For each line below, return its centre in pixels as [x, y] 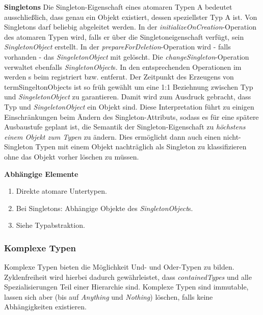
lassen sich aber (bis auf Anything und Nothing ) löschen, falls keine [109, 296]
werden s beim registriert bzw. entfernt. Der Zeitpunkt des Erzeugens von [119, 77]
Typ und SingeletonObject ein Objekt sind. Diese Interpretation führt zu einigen [129, 106]
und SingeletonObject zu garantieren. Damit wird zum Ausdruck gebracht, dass [128, 97]
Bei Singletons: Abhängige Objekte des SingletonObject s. [104, 208]
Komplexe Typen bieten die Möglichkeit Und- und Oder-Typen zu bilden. [119, 267]
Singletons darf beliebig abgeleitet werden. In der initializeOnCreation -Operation [130, 27]
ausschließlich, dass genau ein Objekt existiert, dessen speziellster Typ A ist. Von [131, 17]
